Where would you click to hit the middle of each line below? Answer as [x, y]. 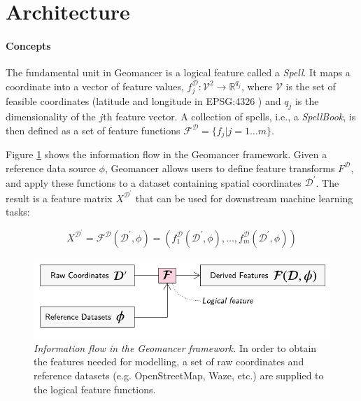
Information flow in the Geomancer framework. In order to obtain [175, 347]
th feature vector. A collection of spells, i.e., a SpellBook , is [229, 117]
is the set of [311, 86]
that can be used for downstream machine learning [244, 198]
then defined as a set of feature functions [93, 130]
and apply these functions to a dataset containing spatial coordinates [154, 182]
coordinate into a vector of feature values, [95, 86]
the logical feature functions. [95, 389]
